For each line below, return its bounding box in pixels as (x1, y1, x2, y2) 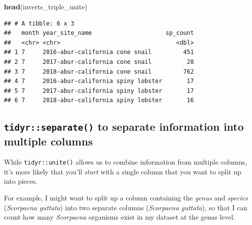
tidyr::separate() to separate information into (4, 119, 244, 134)
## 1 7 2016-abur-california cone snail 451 (4, 49, 194, 56)
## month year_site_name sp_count (4, 29, 194, 37)
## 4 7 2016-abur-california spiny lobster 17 (4, 78, 194, 85)
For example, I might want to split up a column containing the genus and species (4, 192, 248, 202)
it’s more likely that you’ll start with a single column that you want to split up (4, 166, 241, 176)
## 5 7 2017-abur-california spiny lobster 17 (4, 87, 194, 94)
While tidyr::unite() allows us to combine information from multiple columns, (4, 157, 247, 167)
